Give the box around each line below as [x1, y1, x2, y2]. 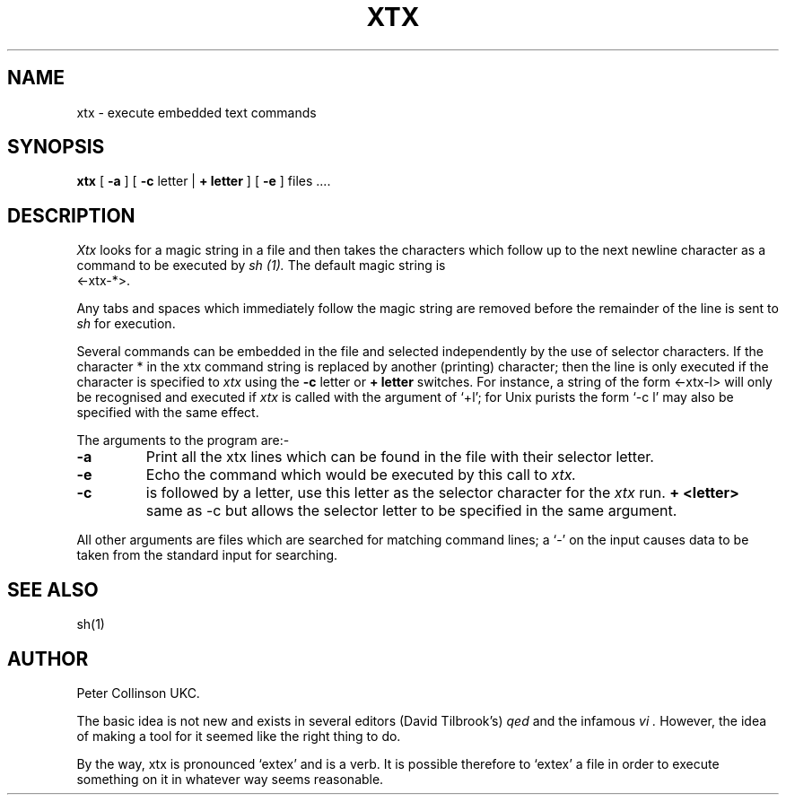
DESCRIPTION [7, 204, 135, 227]
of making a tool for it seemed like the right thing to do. [76, 728, 401, 744]
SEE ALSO [7, 578, 99, 601]
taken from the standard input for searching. [76, 547, 338, 563]
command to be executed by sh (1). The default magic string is [76, 257, 446, 274]
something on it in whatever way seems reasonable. [76, 771, 384, 787]
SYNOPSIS [7, 135, 105, 159]
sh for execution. [76, 316, 176, 332]
